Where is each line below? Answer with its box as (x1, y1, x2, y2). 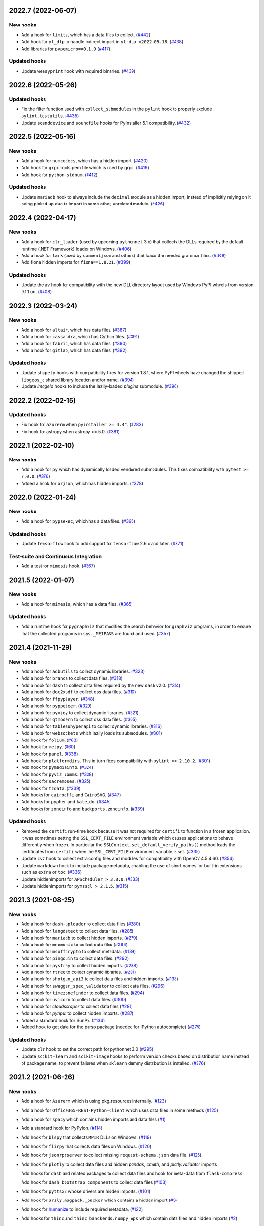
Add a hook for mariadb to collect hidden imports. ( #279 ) (21, 935, 138, 941)
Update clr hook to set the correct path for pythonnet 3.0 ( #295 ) (21, 1047, 154, 1052)
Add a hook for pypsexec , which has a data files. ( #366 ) (21, 518, 136, 524)
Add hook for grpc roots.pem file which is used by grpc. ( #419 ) (21, 165, 149, 171)
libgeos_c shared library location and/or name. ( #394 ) (21, 377, 134, 383)
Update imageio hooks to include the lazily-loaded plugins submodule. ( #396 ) (21, 383, 178, 389)
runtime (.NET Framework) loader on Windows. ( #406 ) (21, 246, 132, 252)
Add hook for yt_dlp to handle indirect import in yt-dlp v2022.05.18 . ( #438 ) (21, 39, 184, 45)
